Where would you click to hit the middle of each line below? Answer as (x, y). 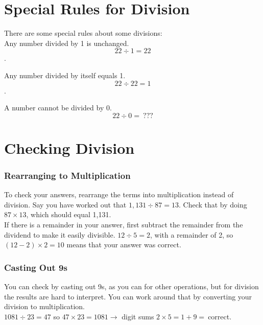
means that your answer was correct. (124, 245)
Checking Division (69, 147)
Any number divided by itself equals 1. (65, 75)
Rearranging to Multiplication (67, 175)
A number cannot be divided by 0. (58, 108)
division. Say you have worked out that (65, 204)
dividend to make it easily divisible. (60, 234)
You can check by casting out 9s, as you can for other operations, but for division (131, 286)
